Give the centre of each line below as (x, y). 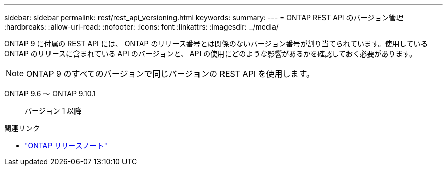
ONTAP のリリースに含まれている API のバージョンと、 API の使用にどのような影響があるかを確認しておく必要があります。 (210, 54)
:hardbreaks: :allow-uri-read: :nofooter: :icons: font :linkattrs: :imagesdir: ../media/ (141, 27)
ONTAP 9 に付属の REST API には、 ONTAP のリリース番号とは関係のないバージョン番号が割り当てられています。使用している (216, 44)
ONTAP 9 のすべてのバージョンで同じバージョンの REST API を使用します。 (170, 74)
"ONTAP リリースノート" (66, 145)
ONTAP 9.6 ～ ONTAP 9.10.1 (50, 93)
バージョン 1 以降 (53, 111)
